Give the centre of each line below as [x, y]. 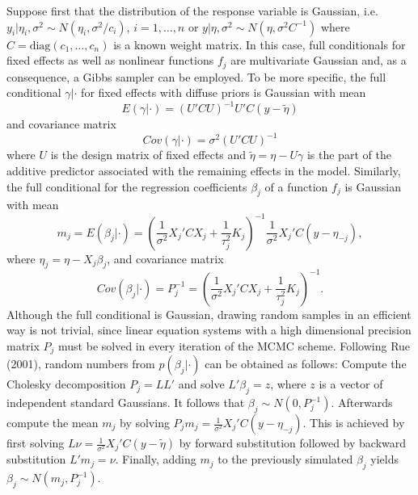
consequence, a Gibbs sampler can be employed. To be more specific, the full [196, 76]
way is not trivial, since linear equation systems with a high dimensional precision [209, 330]
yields [385, 459]
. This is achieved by [354, 423]
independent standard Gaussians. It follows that [126, 403]
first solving [36, 443]
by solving [144, 423]
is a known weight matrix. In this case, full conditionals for [260, 44]
